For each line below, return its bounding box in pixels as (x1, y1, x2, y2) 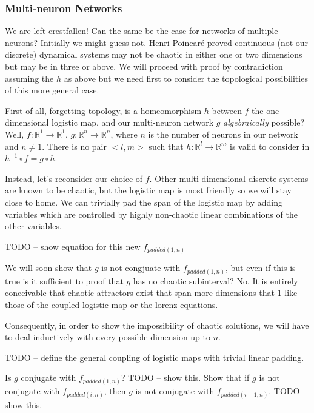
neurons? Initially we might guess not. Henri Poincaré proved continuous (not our (5, 36, 309, 49)
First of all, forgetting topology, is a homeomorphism (5, 104, 202, 116)
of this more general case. (5, 84, 99, 96)
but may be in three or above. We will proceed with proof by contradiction (5, 60, 283, 72)
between (212, 104, 242, 116)
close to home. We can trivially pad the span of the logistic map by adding (5, 195, 282, 208)
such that (149, 139, 184, 152)
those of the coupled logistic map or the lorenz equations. (5, 298, 218, 311)
